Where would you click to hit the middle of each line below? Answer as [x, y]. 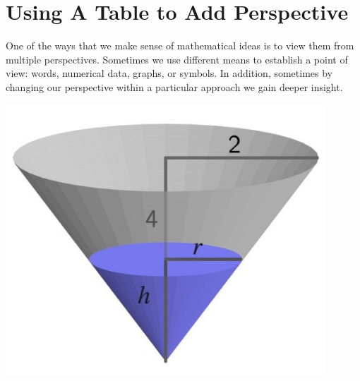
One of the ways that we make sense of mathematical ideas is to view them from [180, 46]
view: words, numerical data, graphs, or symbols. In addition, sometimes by [169, 73]
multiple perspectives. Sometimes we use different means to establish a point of [177, 59]
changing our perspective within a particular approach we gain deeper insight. [174, 86]
